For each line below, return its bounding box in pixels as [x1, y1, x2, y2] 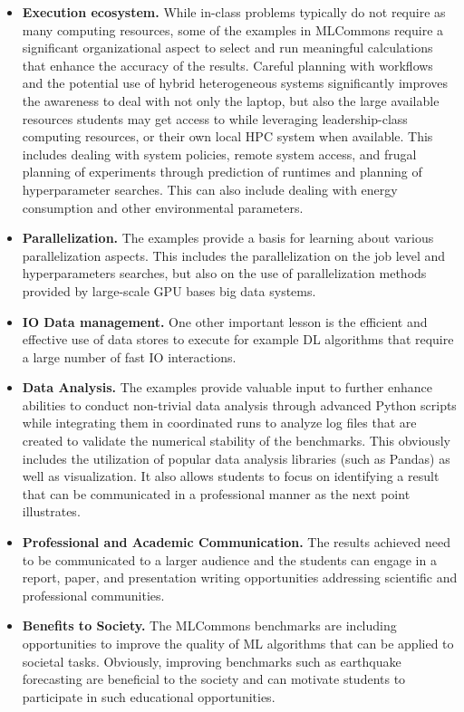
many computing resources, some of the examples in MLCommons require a [22, 20, 444, 39]
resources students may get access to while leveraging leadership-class [22, 109, 408, 128]
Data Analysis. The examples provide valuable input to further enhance [22, 378, 433, 397]
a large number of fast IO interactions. [22, 347, 237, 366]
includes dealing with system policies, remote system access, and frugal [22, 144, 417, 163]
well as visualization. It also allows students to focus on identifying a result [22, 467, 440, 486]
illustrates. [22, 502, 81, 521]
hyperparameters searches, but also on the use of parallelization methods [22, 264, 427, 283]
